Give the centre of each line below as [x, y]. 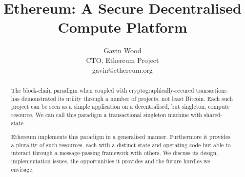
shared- [213, 114]
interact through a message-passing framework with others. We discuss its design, [114, 153]
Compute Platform [122, 27]
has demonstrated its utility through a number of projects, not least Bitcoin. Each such [122, 98]
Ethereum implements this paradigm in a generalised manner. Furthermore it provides [121, 137]
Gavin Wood [122, 50]
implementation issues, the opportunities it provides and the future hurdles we [111, 161]
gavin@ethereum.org [122, 69]
